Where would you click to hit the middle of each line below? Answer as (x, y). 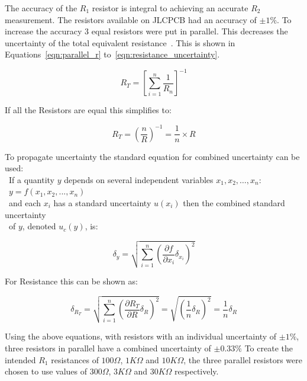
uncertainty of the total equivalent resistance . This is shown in (120, 42)
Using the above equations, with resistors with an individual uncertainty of (141, 336)
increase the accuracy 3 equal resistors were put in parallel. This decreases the (146, 31)
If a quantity (32, 179)
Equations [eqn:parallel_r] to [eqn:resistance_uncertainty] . (112, 54)
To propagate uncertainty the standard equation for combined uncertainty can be (152, 156)
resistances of (75, 359)
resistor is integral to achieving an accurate (170, 8)
